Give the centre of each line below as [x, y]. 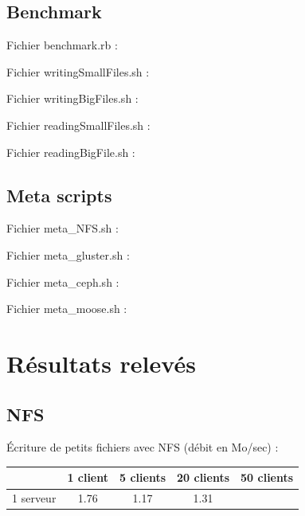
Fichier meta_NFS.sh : [63, 228]
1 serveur [34, 498]
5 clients [143, 477]
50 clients [267, 477]
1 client [88, 477]
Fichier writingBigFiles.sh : [72, 98]
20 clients [203, 477]
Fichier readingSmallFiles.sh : [78, 125]
